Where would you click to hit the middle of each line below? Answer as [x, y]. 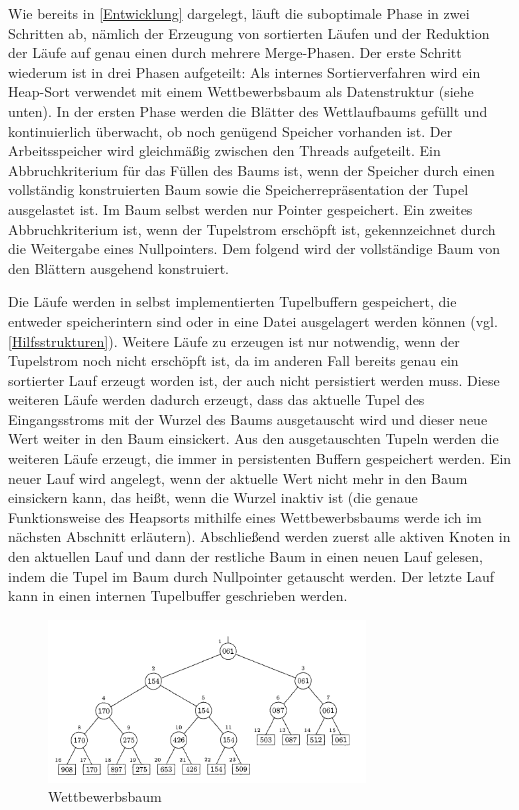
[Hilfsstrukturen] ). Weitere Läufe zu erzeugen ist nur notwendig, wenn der [234, 340]
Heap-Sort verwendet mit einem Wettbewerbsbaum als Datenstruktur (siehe [241, 91]
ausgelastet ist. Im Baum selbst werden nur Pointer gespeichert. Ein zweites [240, 208]
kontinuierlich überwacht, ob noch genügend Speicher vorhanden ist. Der [230, 130]
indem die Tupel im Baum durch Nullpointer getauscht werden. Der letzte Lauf [251, 575]
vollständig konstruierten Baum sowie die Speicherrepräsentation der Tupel [238, 189]
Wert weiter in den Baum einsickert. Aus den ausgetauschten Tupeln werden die [253, 438]
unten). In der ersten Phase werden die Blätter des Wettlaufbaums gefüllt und [248, 110]
